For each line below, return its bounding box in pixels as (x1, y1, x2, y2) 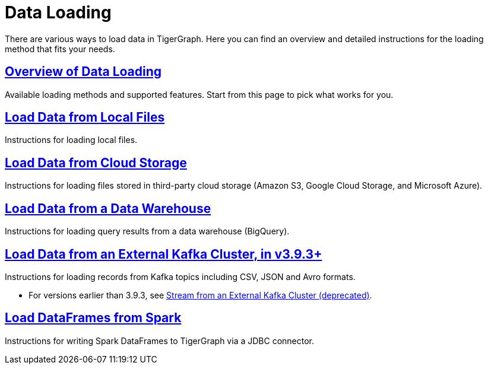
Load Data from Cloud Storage (5, 155, 187, 170)
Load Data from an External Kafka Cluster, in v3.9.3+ (5, 246, 322, 262)
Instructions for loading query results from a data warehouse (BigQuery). (5, 226, 290, 237)
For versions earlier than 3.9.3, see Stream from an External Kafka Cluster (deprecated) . (28, 290, 372, 300)
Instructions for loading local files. (5, 135, 138, 145)
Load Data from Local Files (5, 110, 165, 125)
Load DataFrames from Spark (5, 310, 182, 326)
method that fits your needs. (5, 43, 115, 54)
